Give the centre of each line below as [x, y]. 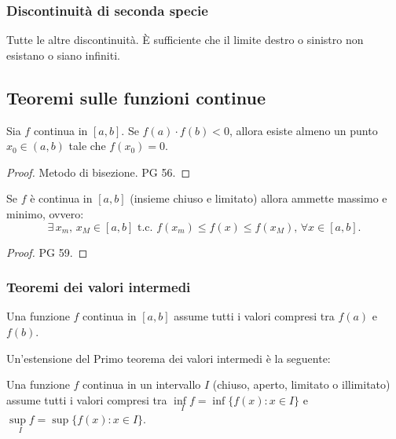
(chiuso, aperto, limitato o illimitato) [301, 384]
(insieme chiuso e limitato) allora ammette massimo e [258, 198]
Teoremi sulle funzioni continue [136, 97]
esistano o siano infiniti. [63, 55]
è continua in [61, 198]
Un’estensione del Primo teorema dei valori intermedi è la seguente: [169, 358]
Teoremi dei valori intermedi [99, 287]
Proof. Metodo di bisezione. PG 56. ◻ [98, 172]
